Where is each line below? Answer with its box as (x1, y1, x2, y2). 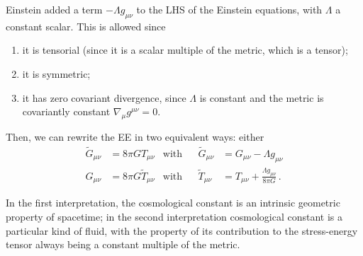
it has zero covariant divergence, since (22, 90, 186, 105)
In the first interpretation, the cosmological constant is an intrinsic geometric (6, 195, 340, 210)
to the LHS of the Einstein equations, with (136, 2, 323, 16)
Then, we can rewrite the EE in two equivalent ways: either (6, 129, 264, 144)
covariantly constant (22, 104, 111, 119)
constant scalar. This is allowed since (6, 18, 166, 33)
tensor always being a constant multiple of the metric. (6, 237, 240, 252)
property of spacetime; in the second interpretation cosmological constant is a (6, 209, 342, 223)
